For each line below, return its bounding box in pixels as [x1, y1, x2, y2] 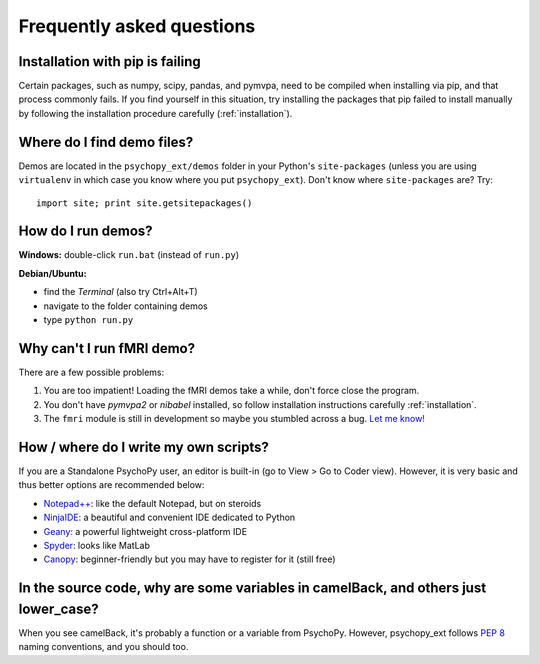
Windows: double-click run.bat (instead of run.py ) [18, 249, 240, 261]
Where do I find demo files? [18, 133, 194, 150]
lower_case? [18, 600, 99, 617]
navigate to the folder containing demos [43, 300, 209, 312]
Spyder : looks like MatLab [43, 539, 150, 551]
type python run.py [43, 314, 134, 325]
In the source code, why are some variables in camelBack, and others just [18, 580, 487, 597]
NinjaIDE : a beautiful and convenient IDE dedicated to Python [43, 511, 296, 524]
